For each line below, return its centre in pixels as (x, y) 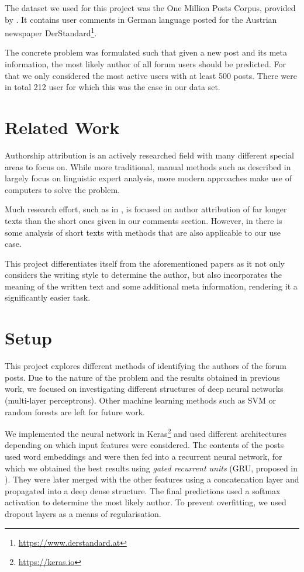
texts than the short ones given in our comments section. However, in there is (144, 220)
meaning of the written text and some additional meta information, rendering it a (151, 286)
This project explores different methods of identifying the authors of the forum (146, 366)
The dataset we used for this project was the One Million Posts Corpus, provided (150, 8)
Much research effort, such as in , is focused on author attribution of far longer (146, 209)
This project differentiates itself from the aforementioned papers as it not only (145, 263)
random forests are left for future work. (75, 411)
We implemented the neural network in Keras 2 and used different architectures (146, 433)
